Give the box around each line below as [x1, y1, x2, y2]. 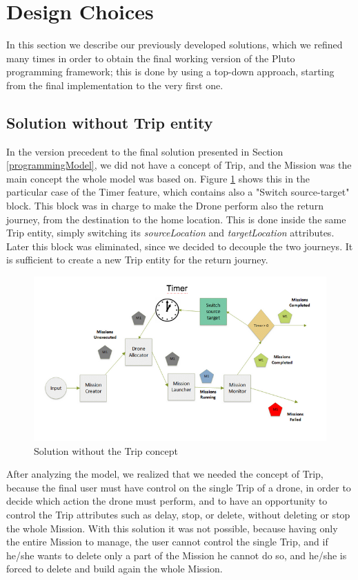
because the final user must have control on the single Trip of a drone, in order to [6, 480, 351, 494]
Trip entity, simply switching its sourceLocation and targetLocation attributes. [6, 225, 335, 240]
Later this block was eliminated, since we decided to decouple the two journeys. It [6, 238, 353, 253]
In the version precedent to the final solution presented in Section [6, 144, 284, 158]
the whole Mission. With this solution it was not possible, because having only [6, 521, 338, 535]
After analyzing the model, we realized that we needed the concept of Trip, [6, 467, 324, 481]
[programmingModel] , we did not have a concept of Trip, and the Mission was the [6, 158, 352, 172]
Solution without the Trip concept [34, 443, 178, 458]
